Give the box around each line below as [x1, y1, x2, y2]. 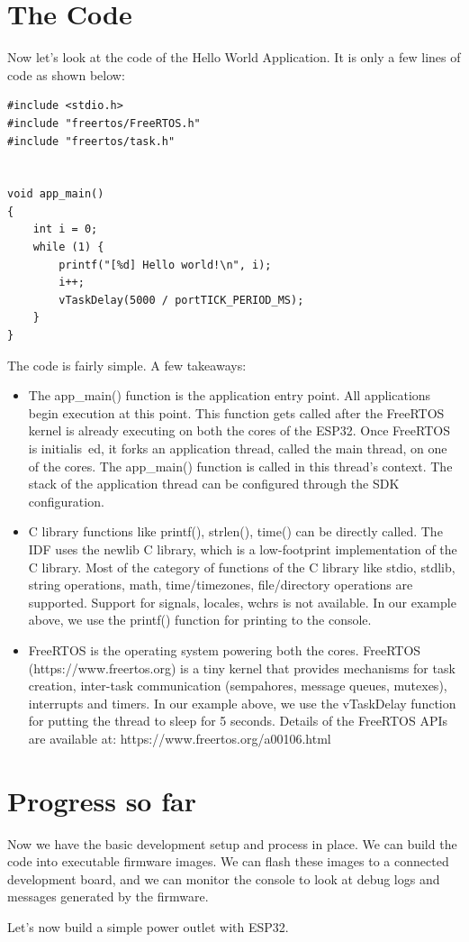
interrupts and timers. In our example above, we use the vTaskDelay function [28, 693, 456, 712]
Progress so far [7, 782, 196, 819]
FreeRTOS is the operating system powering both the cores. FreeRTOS [28, 640, 421, 659]
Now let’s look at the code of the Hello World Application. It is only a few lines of [7, 48, 461, 67]
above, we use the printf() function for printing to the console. [28, 610, 372, 629]
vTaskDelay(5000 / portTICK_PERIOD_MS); [59, 293, 304, 306]
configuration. [28, 491, 104, 510]
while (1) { [32, 241, 104, 254]
